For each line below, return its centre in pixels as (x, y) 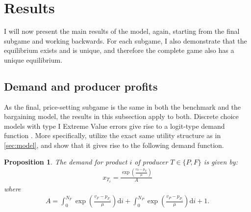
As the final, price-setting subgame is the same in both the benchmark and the (123, 106)
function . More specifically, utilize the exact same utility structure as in (113, 135)
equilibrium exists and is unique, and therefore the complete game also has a (119, 50)
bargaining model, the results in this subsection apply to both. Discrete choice (121, 116)
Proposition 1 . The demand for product (66, 161)
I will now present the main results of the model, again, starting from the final (122, 31)
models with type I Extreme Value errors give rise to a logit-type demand (114, 126)
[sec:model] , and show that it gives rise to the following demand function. (114, 145)
